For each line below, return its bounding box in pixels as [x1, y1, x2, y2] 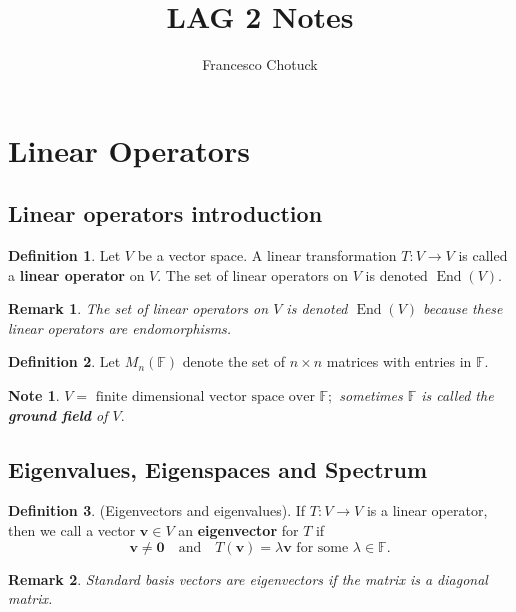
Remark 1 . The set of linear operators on [8, 298, 269, 319]
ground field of [8, 404, 108, 425]
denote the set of [182, 351, 286, 372]
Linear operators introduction [8, 198, 323, 229]
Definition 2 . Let [8, 351, 121, 372]
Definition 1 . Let [8, 245, 121, 266]
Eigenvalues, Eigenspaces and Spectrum [8, 453, 428, 484]
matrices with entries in [326, 351, 472, 372]
